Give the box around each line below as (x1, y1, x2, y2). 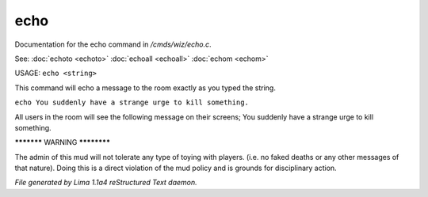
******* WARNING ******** (14, 138, 111, 147)
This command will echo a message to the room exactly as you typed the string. (14, 83, 277, 93)
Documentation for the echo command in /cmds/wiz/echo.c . (14, 40, 212, 49)
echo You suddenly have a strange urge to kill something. (14, 98, 250, 107)
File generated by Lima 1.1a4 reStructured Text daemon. (14, 178, 197, 188)
